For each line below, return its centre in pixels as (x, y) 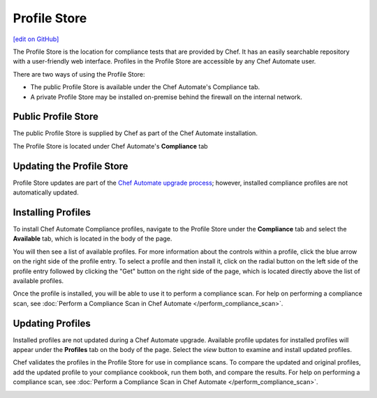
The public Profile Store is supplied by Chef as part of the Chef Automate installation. (135, 133)
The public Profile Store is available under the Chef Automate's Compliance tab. (145, 87)
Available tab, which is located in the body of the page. (93, 239)
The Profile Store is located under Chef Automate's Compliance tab (111, 146)
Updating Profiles (52, 323)
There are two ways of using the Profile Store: (79, 74)
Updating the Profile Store (71, 166)
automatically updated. (46, 192)
